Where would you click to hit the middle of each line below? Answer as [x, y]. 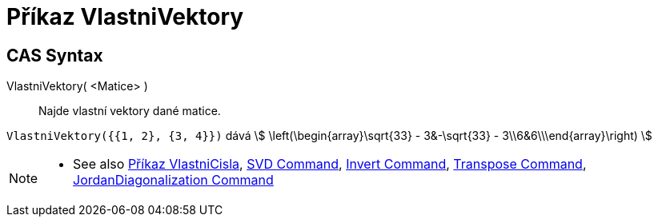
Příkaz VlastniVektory [125, 17]
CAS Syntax [55, 55]
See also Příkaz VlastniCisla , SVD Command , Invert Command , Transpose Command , [330, 164]
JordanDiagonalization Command [173, 180]
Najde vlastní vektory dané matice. [130, 111]
